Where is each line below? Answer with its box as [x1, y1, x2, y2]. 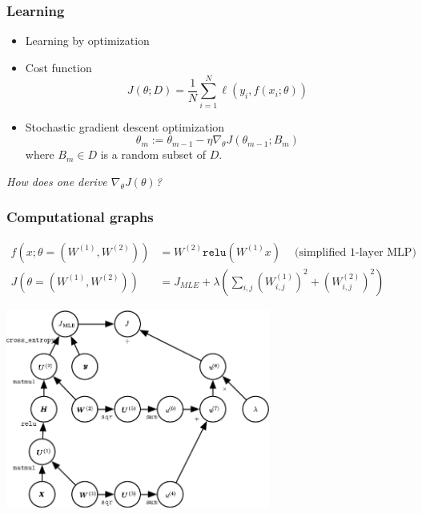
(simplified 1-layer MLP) [295, 246, 416, 258]
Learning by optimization [25, 32, 150, 49]
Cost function [25, 59, 92, 75]
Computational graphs [6, 207, 154, 227]
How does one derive [6, 172, 107, 189]
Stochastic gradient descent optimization [25, 118, 225, 135]
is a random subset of [100, 146, 206, 163]
